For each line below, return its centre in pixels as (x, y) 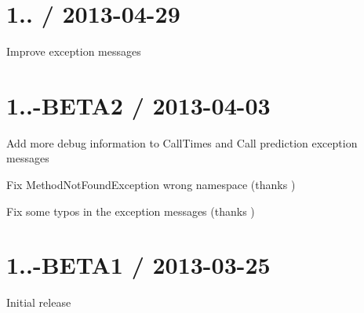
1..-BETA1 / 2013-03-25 (138, 265)
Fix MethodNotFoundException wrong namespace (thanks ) (151, 185)
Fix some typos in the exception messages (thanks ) (131, 211)
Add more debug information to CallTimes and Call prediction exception (182, 142)
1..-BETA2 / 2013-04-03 (138, 105)
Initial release (39, 302)
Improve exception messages (74, 51)
